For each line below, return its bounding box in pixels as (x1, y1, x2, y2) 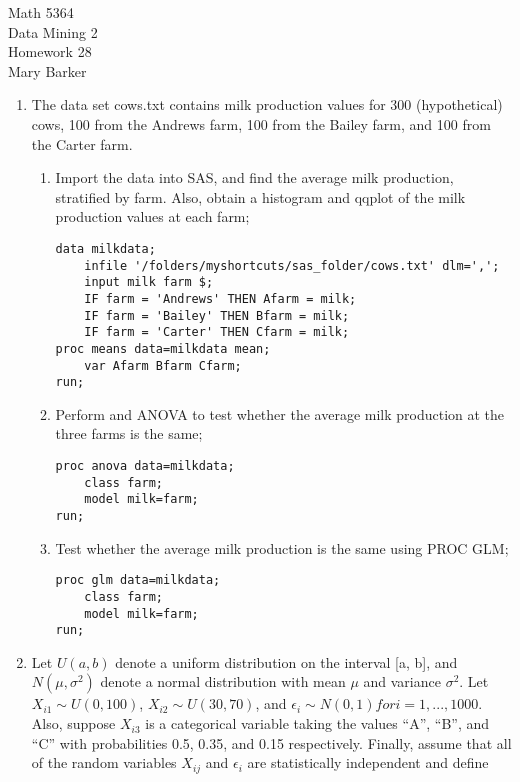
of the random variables (31, 752, 177, 773)
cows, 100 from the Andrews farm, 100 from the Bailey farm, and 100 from (31, 113, 491, 134)
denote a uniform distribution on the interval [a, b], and (115, 651, 458, 672)
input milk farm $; (84, 275, 214, 290)
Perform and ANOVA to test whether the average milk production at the (55, 403, 505, 424)
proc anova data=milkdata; (55, 459, 235, 474)
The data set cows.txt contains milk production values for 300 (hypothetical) (31, 94, 503, 115)
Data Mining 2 (8, 21, 98, 42)
